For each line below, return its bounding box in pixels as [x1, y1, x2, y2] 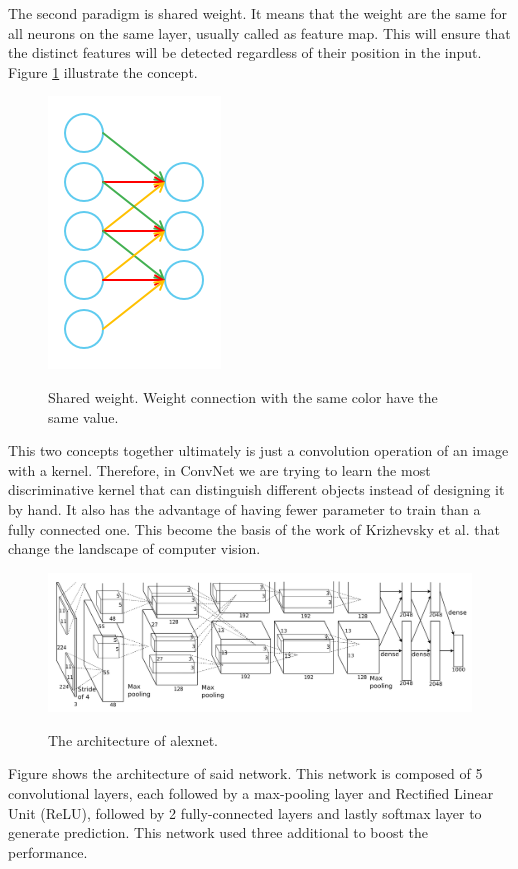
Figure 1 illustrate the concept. [8, 61, 198, 82]
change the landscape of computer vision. [8, 538, 261, 559]
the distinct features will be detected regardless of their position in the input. [8, 42, 482, 63]
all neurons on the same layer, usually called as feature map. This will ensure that [8, 22, 511, 43]
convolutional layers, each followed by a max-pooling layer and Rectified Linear [8, 783, 494, 804]
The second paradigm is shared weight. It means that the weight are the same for [8, 3, 508, 23]
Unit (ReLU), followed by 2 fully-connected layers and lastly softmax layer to [8, 802, 482, 823]
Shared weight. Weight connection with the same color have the [48, 386, 438, 407]
